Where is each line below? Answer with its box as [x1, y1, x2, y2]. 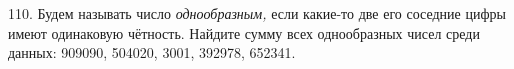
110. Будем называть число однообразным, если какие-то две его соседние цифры [8, 3, 506, 23]
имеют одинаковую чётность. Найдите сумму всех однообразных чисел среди [8, 22, 480, 43]
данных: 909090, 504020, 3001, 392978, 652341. [8, 42, 296, 63]
